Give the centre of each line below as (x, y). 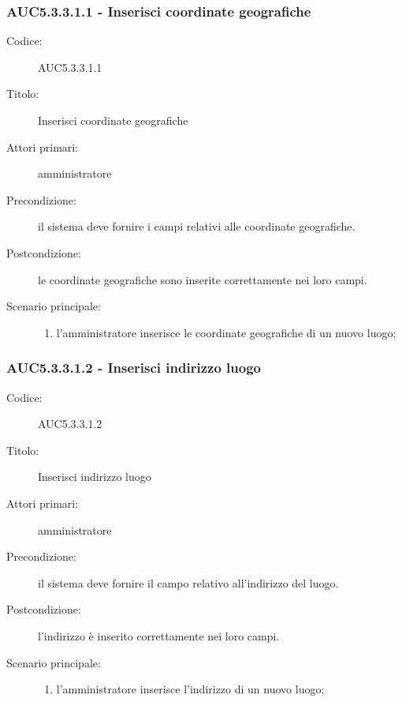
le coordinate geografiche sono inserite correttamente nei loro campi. (203, 279)
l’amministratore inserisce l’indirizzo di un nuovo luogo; (190, 689)
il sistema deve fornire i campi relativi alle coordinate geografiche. (197, 226)
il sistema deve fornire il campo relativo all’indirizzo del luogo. (188, 582)
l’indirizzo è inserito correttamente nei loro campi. (159, 635)
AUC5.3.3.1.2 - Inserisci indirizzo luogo (134, 368)
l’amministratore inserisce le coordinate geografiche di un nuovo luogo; (226, 332)
